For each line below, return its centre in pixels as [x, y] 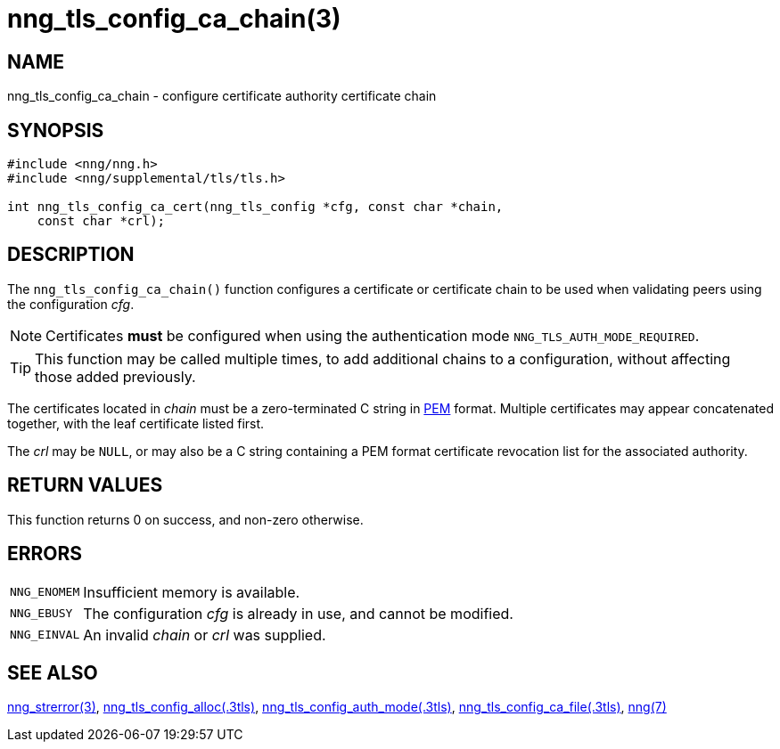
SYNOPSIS [56, 130]
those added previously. [115, 376]
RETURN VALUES [85, 485]
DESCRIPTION [71, 255]
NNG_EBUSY [41, 614]
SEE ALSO [53, 672]
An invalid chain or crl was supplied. [205, 635]
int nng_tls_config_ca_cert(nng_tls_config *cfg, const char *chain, [255, 207]
